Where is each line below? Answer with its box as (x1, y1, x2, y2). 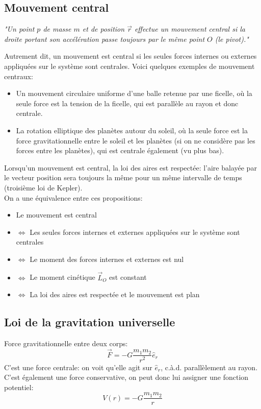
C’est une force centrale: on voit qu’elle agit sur (4, 362, 152, 372)
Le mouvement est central (16, 209, 97, 220)
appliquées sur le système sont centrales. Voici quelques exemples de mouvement (4, 60, 255, 71)
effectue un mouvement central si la (134, 23, 245, 34)
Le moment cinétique (30, 272, 95, 282)
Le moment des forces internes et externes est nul (30, 253, 184, 264)
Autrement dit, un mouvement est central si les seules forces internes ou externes (4, 51, 257, 61)
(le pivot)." (215, 33, 249, 44)
